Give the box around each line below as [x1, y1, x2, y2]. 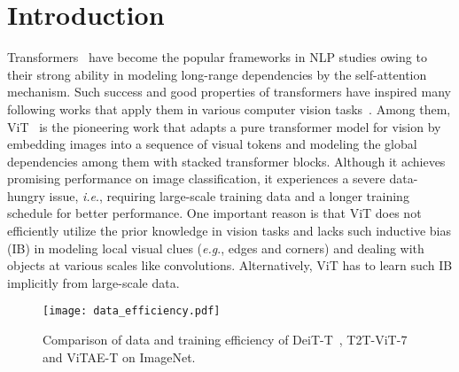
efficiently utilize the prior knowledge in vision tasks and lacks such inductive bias [7, 221, 452, 240]
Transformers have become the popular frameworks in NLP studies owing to [7, 48, 427, 66]
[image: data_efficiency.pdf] [43, 305, 221, 318]
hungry [7, 186, 45, 205]
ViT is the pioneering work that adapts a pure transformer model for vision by [7, 117, 441, 136]
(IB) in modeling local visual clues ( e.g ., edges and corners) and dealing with [7, 238, 424, 257]
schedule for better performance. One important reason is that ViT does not [7, 204, 422, 222]
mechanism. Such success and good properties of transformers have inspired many [7, 82, 451, 101]
